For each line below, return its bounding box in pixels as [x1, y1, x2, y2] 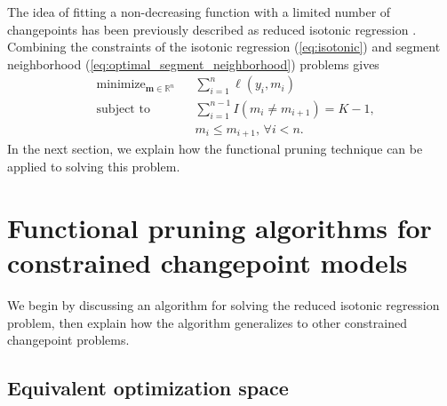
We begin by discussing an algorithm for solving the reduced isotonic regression [7, 295, 440, 314]
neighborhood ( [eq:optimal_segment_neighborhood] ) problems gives [7, 54, 379, 73]
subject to [96, 102, 150, 115]
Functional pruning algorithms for [7, 209, 432, 245]
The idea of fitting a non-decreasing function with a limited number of [7, 3, 391, 20]
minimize [96, 78, 146, 92]
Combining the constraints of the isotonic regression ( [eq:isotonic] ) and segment [7, 37, 441, 56]
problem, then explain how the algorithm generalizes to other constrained [7, 313, 407, 331]
